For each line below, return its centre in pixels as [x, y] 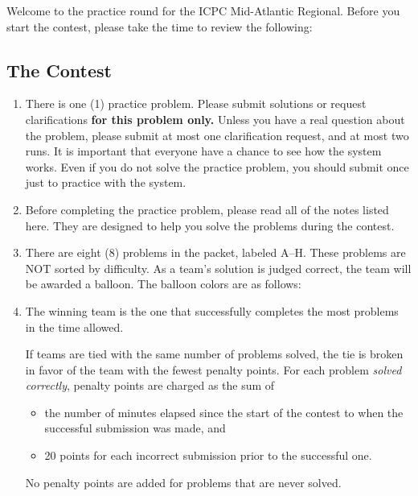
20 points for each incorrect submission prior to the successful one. [208, 455]
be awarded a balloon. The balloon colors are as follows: [163, 284]
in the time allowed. [74, 327]
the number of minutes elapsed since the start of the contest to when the [224, 412]
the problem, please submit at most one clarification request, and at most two [217, 135]
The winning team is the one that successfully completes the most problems [212, 310]
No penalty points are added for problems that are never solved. [183, 482]
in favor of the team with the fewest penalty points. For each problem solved [213, 369]
